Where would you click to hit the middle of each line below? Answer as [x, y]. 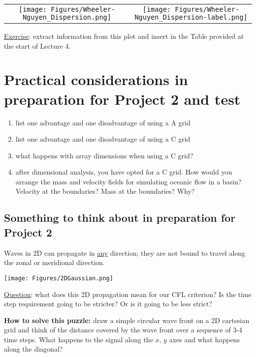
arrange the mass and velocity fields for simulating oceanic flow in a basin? [128, 181]
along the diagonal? [33, 349]
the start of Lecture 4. [37, 45]
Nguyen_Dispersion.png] [67, 17]
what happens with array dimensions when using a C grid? [104, 155]
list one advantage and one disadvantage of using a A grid [103, 122]
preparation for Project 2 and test [122, 99]
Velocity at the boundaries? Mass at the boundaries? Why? [105, 191]
